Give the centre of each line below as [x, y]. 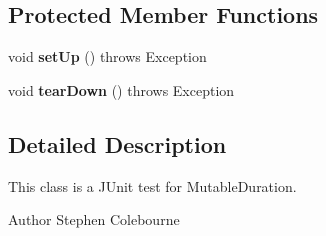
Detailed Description [117, 143]
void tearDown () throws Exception [121, 89]
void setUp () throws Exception [107, 56]
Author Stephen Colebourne [94, 219]
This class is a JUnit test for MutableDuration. [152, 185]
